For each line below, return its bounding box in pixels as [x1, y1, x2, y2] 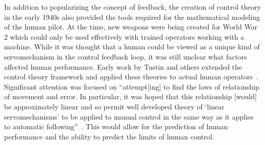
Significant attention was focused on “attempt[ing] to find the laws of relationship [4, 81, 259, 92]
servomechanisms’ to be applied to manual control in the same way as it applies [4, 111, 254, 122]
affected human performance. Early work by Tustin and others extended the [4, 61, 243, 72]
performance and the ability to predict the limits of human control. [4, 131, 214, 141]
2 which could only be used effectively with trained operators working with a [4, 31, 245, 42]
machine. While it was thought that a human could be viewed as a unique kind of [4, 41, 260, 52]
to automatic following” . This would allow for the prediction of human [4, 121, 228, 132]
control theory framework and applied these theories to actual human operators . [4, 71, 258, 82]
